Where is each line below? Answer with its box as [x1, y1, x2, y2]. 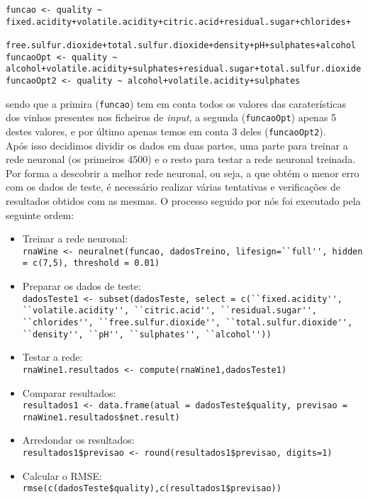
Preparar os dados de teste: [22, 279, 141, 293]
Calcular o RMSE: [22, 468, 102, 483]
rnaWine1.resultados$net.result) [22, 412, 180, 422]
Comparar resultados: [22, 385, 116, 400]
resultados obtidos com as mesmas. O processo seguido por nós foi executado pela [6, 193, 361, 208]
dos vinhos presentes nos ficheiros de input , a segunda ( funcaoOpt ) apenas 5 [6, 110, 337, 125]
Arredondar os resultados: [22, 432, 135, 447]
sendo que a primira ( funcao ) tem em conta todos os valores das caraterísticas [6, 96, 346, 111]
